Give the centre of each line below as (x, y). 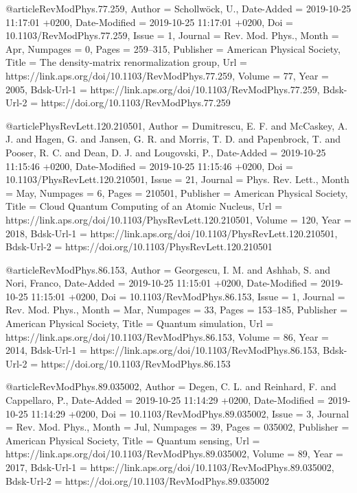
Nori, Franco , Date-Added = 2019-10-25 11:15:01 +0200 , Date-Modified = (162, 283)
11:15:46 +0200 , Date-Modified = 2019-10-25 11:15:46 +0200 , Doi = (149, 166)
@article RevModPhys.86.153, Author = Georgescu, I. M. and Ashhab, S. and (168, 269)
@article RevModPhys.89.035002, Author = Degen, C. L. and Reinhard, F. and (171, 386)
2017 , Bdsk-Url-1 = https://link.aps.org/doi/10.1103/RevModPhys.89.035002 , (170, 467)
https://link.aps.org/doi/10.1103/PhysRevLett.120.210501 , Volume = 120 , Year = (178, 219)
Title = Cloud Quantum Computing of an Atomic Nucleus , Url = (144, 206)
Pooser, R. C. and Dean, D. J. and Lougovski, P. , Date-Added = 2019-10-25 (166, 152)
